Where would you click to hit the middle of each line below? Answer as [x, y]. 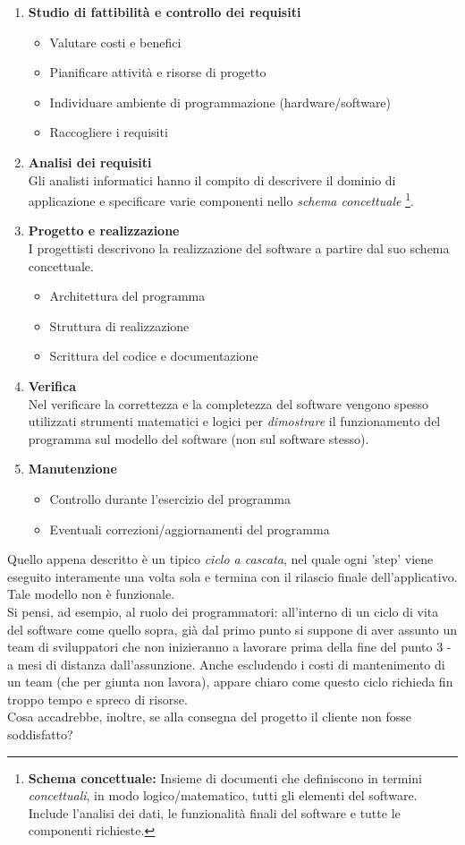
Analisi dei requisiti [90, 162]
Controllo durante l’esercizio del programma [170, 498]
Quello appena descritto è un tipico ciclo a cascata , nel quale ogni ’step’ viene [220, 559]
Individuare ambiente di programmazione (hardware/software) [220, 102]
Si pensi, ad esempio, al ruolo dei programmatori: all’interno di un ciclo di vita [223, 611]
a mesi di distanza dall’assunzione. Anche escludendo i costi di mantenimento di [226, 664]
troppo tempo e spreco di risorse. [97, 699]
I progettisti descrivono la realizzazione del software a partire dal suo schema [239, 248]
